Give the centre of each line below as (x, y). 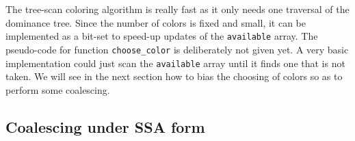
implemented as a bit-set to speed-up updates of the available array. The (162, 36)
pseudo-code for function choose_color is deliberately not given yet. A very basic (177, 49)
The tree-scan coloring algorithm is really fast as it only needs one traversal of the (177, 9)
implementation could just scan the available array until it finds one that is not (175, 63)
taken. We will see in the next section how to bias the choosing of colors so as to (174, 76)
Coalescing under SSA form (105, 126)
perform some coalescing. (58, 89)
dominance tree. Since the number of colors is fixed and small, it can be (156, 22)
